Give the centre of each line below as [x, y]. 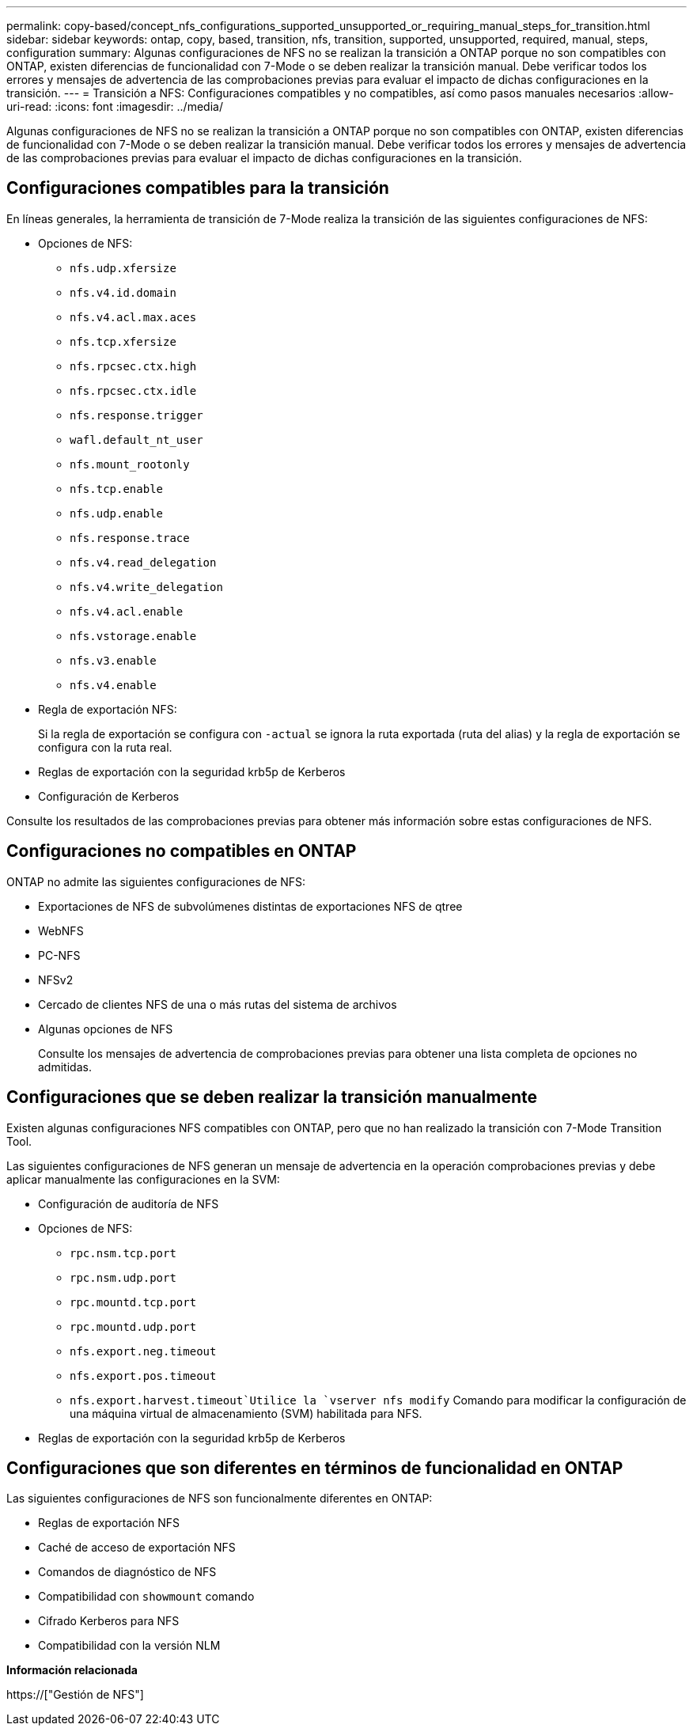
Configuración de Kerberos [109, 796]
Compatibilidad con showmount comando [146, 1597]
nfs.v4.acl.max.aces [133, 317]
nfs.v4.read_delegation [143, 562]
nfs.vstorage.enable [133, 636]
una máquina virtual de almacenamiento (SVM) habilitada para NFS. [246, 1413]
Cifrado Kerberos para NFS [109, 1621]
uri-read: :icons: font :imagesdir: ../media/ [115, 106]
